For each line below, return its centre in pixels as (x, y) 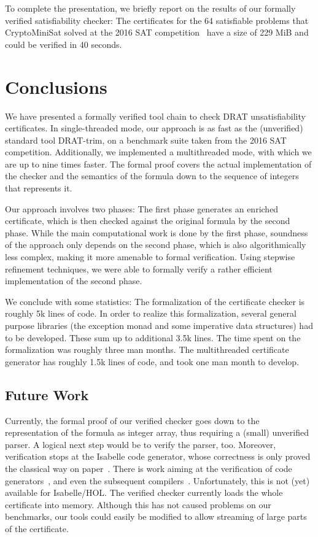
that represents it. (39, 188)
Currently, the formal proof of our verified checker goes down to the (132, 420)
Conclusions (56, 86)
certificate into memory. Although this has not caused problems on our (138, 504)
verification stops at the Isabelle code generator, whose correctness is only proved (158, 456)
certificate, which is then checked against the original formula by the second (148, 221)
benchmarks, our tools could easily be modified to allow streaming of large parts (156, 516)
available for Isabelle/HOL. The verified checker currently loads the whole (144, 493)
